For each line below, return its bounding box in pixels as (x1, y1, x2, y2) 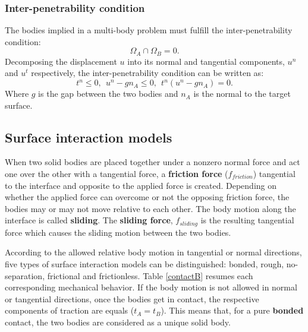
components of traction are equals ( (5, 304, 134, 317)
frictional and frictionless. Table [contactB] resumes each (47, 269, 253, 282)
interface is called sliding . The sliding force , (5, 214, 173, 226)
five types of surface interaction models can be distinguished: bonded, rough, (5, 258, 284, 270)
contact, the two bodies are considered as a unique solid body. (5, 316, 231, 328)
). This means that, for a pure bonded (161, 304, 304, 317)
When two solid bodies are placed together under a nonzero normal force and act (5, 156, 300, 168)
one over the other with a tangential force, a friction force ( (5, 167, 228, 180)
